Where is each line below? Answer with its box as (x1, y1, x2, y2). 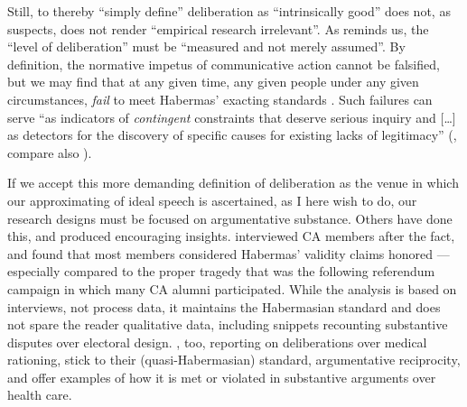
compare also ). (7, 143, 92, 162)
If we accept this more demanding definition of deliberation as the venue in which (7, 173, 459, 192)
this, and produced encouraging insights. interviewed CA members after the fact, (7, 227, 455, 245)
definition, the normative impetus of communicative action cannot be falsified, (7, 54, 440, 73)
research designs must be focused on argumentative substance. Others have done (7, 208, 453, 227)
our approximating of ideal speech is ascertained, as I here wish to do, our (7, 190, 417, 209)
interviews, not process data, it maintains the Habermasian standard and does (7, 297, 441, 316)
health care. (7, 385, 72, 404)
